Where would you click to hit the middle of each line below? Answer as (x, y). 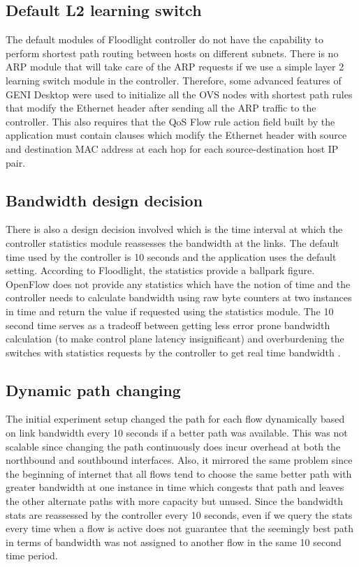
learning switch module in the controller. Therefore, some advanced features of (174, 80)
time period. (32, 555)
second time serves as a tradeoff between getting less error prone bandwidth (168, 325)
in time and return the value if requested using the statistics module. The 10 (170, 311)
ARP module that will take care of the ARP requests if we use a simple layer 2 (175, 67)
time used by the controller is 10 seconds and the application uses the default (171, 256)
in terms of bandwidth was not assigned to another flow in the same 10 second (174, 542)
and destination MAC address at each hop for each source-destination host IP (172, 148)
